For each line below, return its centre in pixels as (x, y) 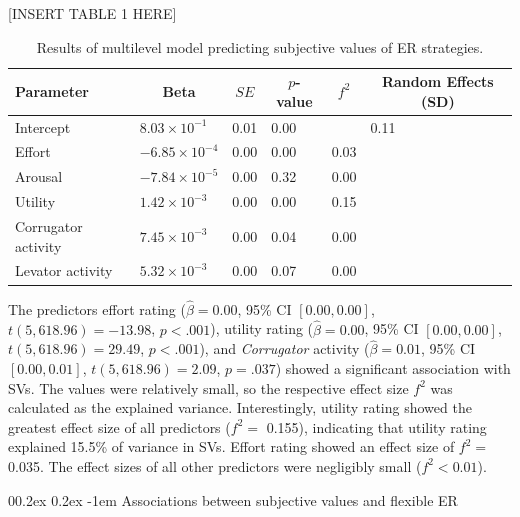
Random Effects (437, 81)
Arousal (39, 176)
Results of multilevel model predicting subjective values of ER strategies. (260, 46)
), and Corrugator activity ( (284, 348)
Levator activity (64, 270)
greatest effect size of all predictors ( (119, 426)
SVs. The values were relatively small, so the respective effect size (208, 387)
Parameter (52, 90)
